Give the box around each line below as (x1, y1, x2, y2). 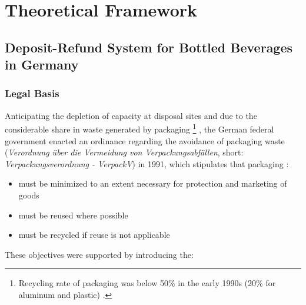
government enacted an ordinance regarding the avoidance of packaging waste (5, 134, 285, 147)
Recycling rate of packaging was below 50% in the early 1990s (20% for (18, 277, 276, 289)
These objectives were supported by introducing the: (5, 248, 194, 260)
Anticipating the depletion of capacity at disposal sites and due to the (5, 109, 257, 121)
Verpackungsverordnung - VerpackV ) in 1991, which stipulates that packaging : (5, 157, 289, 170)
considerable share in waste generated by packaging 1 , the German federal (5, 121, 274, 135)
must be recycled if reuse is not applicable (18, 228, 170, 241)
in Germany (5, 55, 79, 74)
